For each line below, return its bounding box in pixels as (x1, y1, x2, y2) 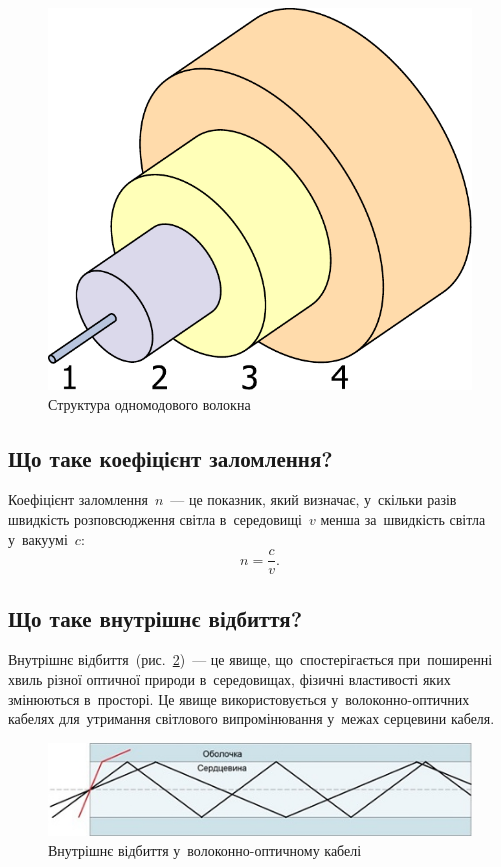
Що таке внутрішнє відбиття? (8, 602, 303, 633)
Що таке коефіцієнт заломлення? (8, 442, 333, 473)
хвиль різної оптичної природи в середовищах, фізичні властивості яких (8, 668, 451, 689)
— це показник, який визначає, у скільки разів (170, 489, 457, 510)
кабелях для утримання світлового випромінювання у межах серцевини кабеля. (8, 708, 495, 729)
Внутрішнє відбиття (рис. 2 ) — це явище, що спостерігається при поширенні (8, 649, 493, 670)
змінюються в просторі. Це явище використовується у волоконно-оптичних (8, 688, 470, 709)
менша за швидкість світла (320, 508, 486, 529)
